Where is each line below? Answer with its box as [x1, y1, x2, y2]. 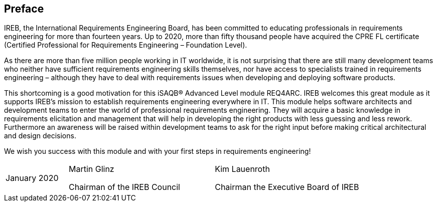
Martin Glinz [68, 164, 114, 174]
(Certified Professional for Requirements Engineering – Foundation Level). [4, 41, 247, 50]
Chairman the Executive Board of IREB [215, 182, 359, 192]
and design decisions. [4, 131, 76, 140]
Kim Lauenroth [215, 164, 270, 174]
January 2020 [6, 173, 59, 183]
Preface [4, 3, 44, 15]
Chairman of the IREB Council [68, 182, 180, 192]
